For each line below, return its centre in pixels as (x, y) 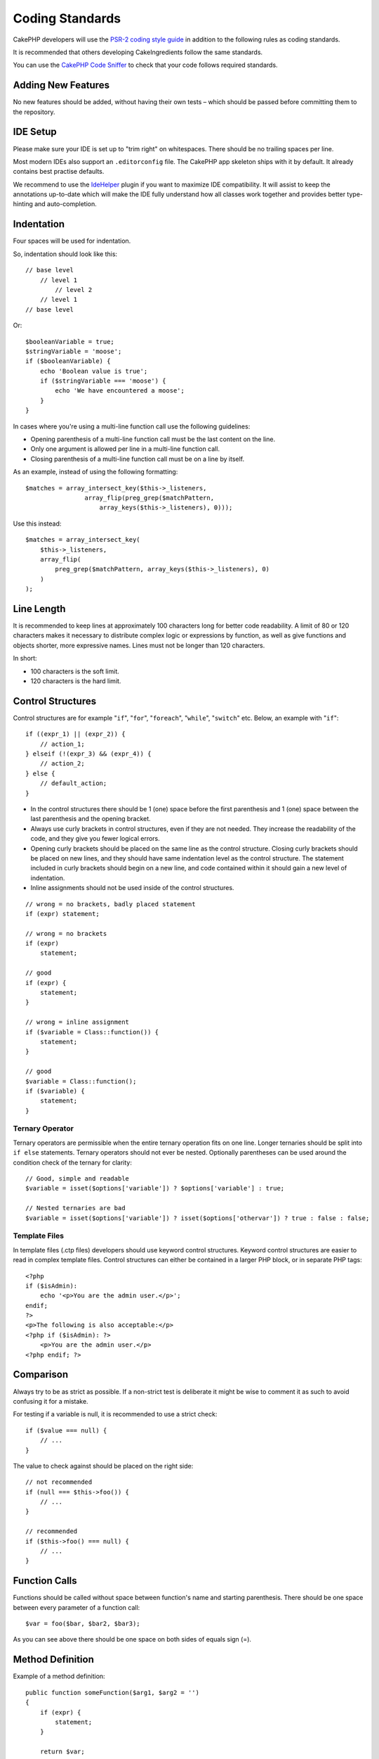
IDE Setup (35, 132)
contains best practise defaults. (59, 172)
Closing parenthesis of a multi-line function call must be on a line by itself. (138, 459)
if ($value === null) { (66, 1430)
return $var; (62, 1752)
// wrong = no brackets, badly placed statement (111, 904)
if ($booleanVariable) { (68, 361)
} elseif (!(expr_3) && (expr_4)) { (88, 754)
